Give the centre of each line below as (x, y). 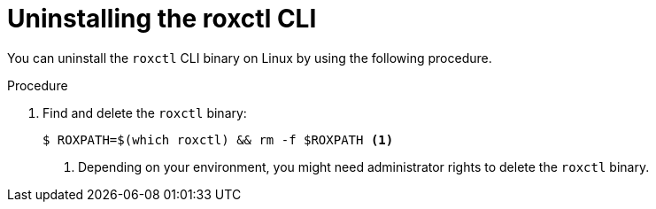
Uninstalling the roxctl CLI (162, 19)
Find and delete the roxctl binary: (145, 112)
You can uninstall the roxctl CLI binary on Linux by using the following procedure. (250, 58)
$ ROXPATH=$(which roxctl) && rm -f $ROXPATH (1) (218, 139)
